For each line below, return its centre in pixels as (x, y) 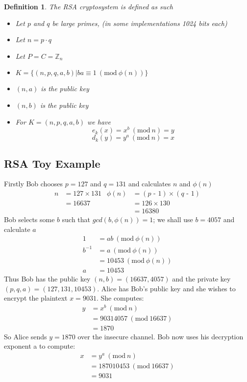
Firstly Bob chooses (34, 184)
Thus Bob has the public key (47, 278)
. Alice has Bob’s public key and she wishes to (166, 288)
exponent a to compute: (40, 346)
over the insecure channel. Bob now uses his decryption (161, 336)
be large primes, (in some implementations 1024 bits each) (140, 23)
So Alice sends (25, 336)
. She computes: (120, 298)
